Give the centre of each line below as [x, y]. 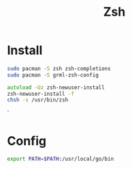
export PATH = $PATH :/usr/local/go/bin [61, 159]
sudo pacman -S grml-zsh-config [53, 75]
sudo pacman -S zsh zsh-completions [59, 68]
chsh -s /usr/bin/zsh [38, 100]
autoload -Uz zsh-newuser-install [56, 87]
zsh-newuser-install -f [41, 94]
